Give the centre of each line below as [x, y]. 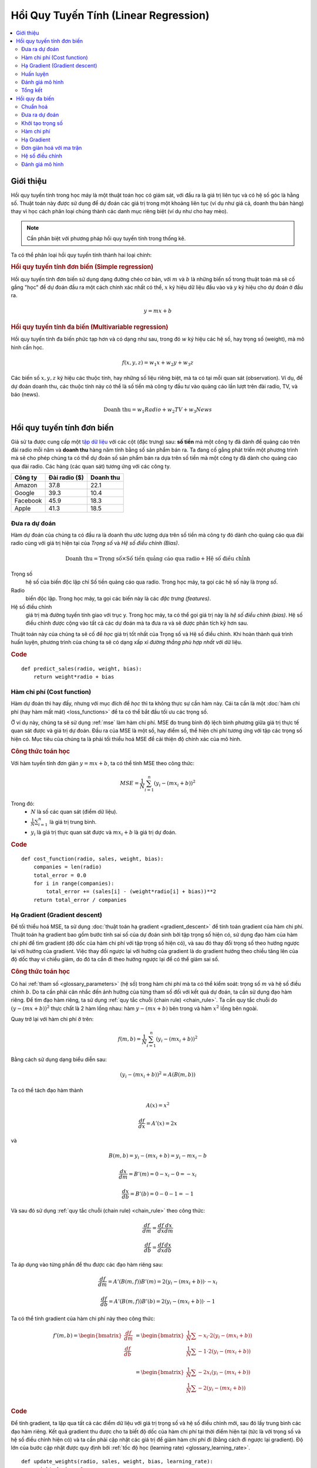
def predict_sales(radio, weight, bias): [82, 669]
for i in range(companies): [74, 883]
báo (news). [26, 395]
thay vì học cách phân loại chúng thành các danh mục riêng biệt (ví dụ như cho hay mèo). [119, 211]
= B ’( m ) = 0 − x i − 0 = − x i [162, 1174]
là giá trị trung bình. [73, 821]
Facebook [28, 501]
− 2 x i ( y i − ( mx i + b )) [224, 1373]
